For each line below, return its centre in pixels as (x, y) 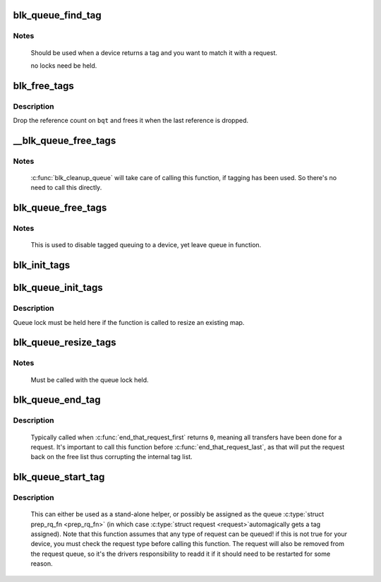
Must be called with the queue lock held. (90, 380)
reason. (42, 564)
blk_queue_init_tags (58, 288)
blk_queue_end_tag (57, 400)
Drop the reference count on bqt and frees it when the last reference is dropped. (131, 121)
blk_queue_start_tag (59, 477)
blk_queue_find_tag (57, 15)
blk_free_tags (43, 86)
